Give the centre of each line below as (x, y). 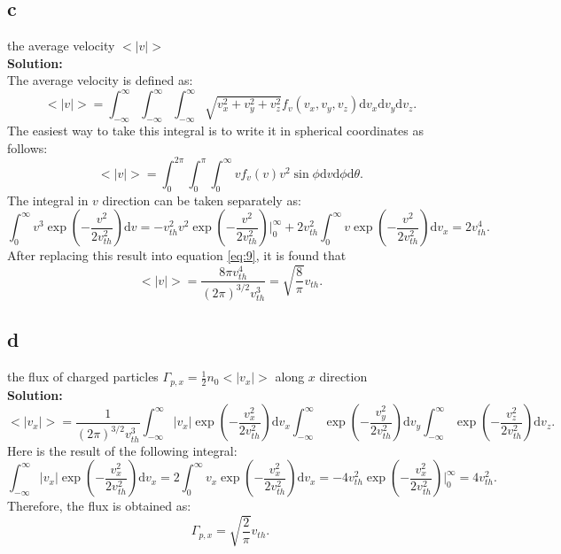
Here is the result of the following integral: (122, 450)
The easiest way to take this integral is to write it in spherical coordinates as (216, 131)
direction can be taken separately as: (202, 200)
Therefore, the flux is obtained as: (99, 506)
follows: (27, 147)
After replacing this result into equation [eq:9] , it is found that (177, 255)
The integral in (48, 200)
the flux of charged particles (83, 377)
